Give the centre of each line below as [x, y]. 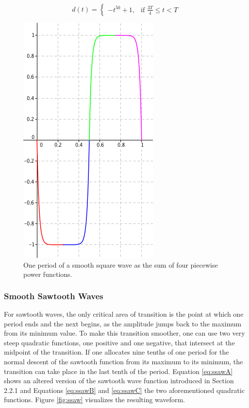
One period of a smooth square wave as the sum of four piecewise [121, 264]
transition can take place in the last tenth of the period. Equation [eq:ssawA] [118, 371]
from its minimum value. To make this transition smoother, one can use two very [124, 333]
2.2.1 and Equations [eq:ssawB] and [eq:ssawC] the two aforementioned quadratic [124, 390]
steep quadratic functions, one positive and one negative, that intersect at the [119, 342]
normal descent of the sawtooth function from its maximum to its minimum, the [124, 361]
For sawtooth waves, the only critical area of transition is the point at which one [124, 314]
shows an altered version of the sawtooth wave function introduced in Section [119, 381]
